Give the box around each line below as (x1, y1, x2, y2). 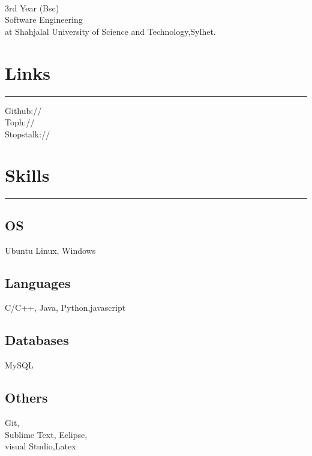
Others (5, 388, 48, 407)
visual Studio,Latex (5, 440, 76, 452)
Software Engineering (5, 13, 83, 26)
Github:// (5, 104, 42, 116)
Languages (5, 273, 71, 292)
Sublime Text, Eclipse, (5, 428, 88, 440)
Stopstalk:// (5, 127, 50, 140)
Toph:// (5, 116, 35, 128)
